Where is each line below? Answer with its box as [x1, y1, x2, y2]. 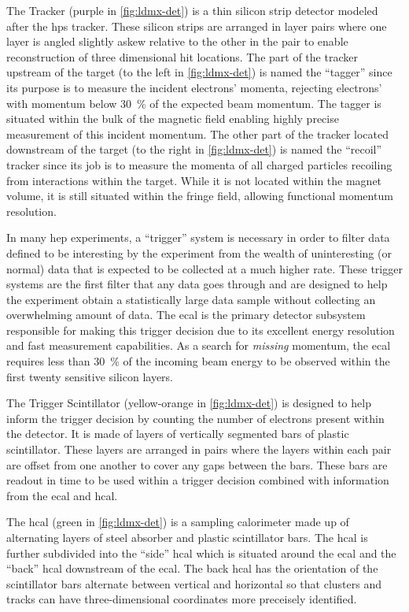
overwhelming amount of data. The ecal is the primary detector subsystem [6, 306, 366, 323]
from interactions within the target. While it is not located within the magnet [6, 172, 382, 188]
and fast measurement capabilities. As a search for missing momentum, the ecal [6, 337, 391, 354]
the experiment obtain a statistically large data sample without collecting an [6, 291, 376, 307]
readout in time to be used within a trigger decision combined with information [6, 472, 389, 488]
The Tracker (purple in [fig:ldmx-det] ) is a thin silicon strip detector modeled [6, 2, 378, 18]
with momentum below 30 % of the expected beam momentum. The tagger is [6, 95, 381, 111]
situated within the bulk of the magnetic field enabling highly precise [6, 110, 339, 127]
